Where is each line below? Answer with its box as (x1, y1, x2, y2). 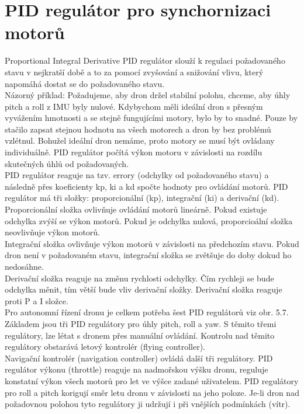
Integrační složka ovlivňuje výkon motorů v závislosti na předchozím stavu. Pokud (5, 237, 299, 249)
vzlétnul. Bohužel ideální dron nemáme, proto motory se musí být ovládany (5, 134, 275, 147)
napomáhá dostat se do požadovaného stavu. (5, 77, 165, 89)
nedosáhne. (5, 260, 44, 272)
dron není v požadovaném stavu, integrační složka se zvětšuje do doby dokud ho (5, 249, 292, 261)
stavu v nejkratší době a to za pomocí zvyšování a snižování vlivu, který (5, 65, 264, 78)
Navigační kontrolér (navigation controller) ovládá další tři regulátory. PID (5, 352, 273, 364)
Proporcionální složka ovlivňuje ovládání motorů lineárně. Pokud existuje (5, 203, 267, 215)
